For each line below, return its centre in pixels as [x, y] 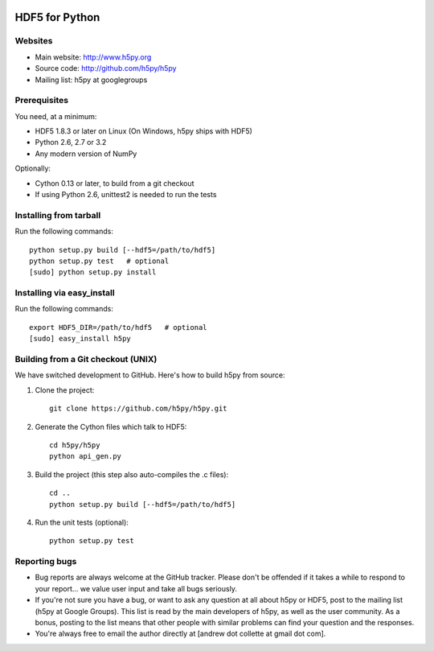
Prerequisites [41, 101]
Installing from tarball [58, 215]
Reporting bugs [46, 562]
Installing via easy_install [65, 293]
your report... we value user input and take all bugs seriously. [136, 588]
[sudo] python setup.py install [93, 272]
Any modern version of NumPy [86, 154]
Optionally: [33, 168]
